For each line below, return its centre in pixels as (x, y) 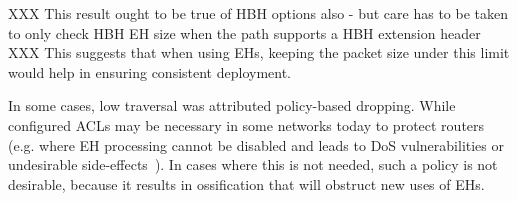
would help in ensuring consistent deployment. (150, 71)
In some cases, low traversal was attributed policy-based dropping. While (232, 105)
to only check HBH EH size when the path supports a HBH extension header (244, 32)
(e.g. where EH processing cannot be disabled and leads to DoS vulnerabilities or (256, 144)
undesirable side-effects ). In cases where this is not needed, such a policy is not (253, 164)
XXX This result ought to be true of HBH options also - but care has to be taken (258, 13)
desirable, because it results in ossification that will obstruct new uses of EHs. (246, 183)
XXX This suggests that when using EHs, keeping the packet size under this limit (259, 52)
